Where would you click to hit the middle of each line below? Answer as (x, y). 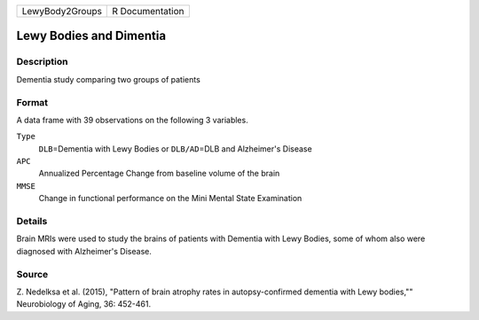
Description (42, 62)
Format (32, 102)
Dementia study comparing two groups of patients (109, 79)
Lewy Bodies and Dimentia (91, 36)
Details (32, 222)
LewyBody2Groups (62, 11)
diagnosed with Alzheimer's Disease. (84, 251)
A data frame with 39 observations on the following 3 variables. (132, 120)
